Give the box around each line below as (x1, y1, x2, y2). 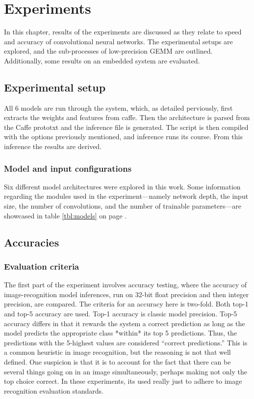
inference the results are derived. (4, 141, 102, 152)
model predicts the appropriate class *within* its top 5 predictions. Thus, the (4, 328, 237, 338)
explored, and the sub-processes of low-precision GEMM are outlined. (4, 46, 213, 56)
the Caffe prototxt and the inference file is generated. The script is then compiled (4, 122, 249, 132)
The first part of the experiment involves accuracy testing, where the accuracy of (4, 279, 247, 290)
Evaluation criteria (4, 260, 79, 272)
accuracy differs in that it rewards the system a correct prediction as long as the (4, 318, 245, 328)
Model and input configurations (4, 162, 132, 174)
